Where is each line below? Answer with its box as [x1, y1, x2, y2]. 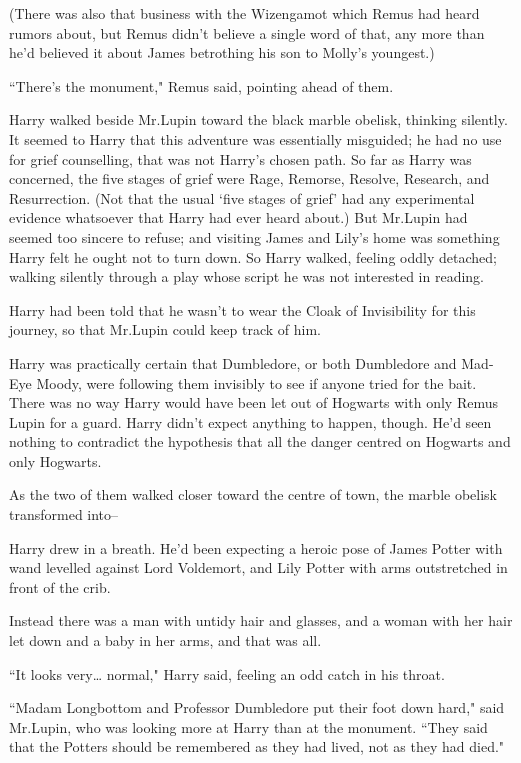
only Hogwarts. [9, 450, 102, 471]
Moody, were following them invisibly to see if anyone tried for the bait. [36, 372, 477, 393]
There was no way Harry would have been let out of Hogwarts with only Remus [9, 392, 498, 413]
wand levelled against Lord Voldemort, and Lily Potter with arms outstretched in [9, 557, 508, 578]
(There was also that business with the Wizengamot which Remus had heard [9, 3, 480, 23]
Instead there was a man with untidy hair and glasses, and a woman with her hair [9, 610, 513, 631]
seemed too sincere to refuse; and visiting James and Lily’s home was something [9, 226, 500, 247]
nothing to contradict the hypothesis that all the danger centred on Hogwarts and [9, 431, 511, 452]
